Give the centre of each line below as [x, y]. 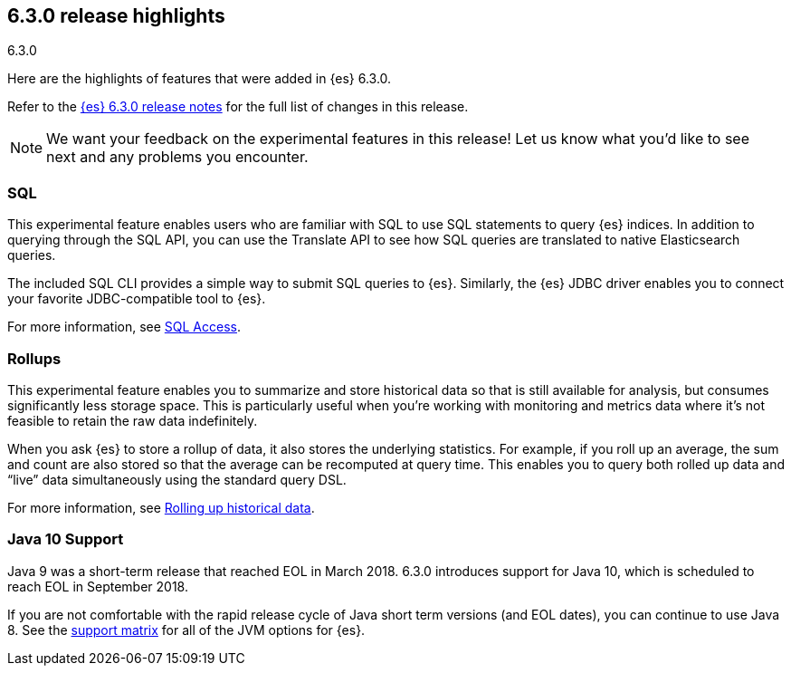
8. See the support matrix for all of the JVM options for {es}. [186, 630]
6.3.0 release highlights [116, 16]
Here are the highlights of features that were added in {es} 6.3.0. [200, 79]
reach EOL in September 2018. [98, 586]
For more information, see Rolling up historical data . [161, 507]
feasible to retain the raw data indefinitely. [133, 420]
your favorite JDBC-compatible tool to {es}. [137, 299]
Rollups [34, 358]
